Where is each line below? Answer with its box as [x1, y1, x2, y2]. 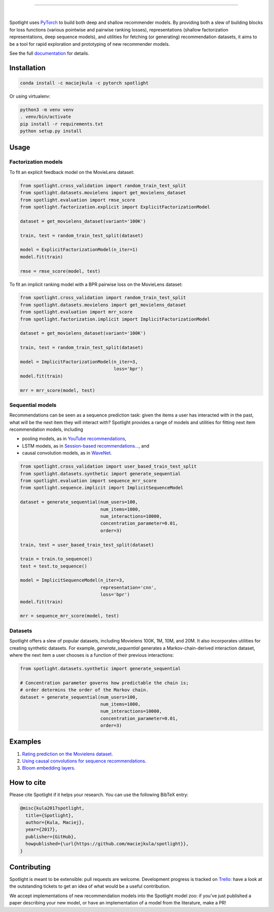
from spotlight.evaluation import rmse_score [20, 197, 135, 203]
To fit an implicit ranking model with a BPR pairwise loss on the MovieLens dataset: [9, 281, 183, 287]
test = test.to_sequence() [20, 563, 87, 569]
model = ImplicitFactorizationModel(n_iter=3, [20, 359, 138, 365]
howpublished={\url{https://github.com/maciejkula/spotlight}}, [25, 841, 189, 847]
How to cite [9, 778, 46, 787]
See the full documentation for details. [9, 50, 90, 56]
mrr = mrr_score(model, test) [20, 387, 95, 393]
